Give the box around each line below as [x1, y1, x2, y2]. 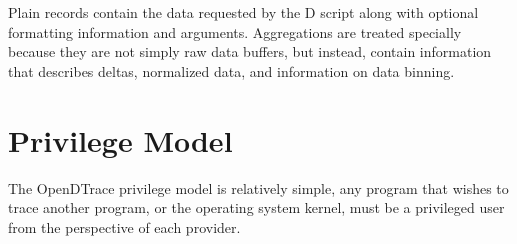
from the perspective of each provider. [8, 216, 241, 237]
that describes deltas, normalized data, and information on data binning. [8, 60, 455, 81]
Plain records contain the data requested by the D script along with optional [8, 2, 479, 22]
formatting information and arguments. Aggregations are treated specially [8, 21, 462, 42]
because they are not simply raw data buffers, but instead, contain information [8, 41, 492, 62]
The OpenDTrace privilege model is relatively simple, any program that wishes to [8, 177, 509, 198]
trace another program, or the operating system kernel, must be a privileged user [8, 197, 505, 218]
